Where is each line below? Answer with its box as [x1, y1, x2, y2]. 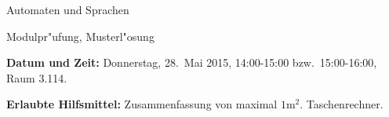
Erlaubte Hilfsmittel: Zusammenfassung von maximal [6, 96, 278, 112]
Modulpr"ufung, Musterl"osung [6, 27, 155, 44]
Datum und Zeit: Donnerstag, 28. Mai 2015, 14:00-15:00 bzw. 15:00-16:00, [6, 54, 377, 71]
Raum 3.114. [6, 69, 67, 86]
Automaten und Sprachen [6, 2, 129, 17]
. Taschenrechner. [300, 96, 384, 112]
